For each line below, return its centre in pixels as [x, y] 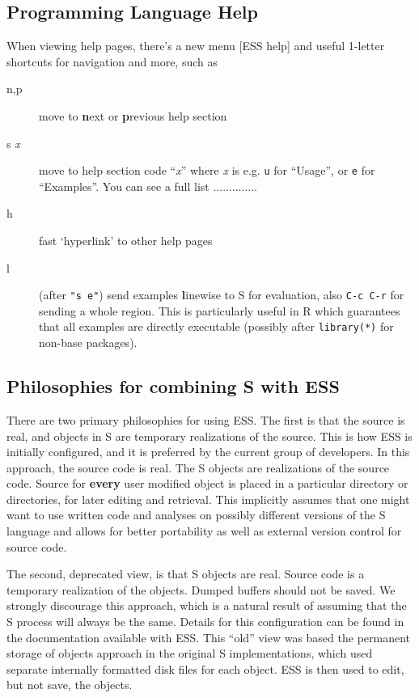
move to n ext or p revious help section [133, 115]
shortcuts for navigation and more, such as [112, 61]
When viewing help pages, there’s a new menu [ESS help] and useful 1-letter [196, 46]
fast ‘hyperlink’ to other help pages [126, 241]
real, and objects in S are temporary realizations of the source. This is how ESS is [209, 436]
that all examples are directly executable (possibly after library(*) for [216, 326]
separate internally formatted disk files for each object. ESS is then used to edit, [205, 668]
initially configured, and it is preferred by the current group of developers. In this [208, 452]
